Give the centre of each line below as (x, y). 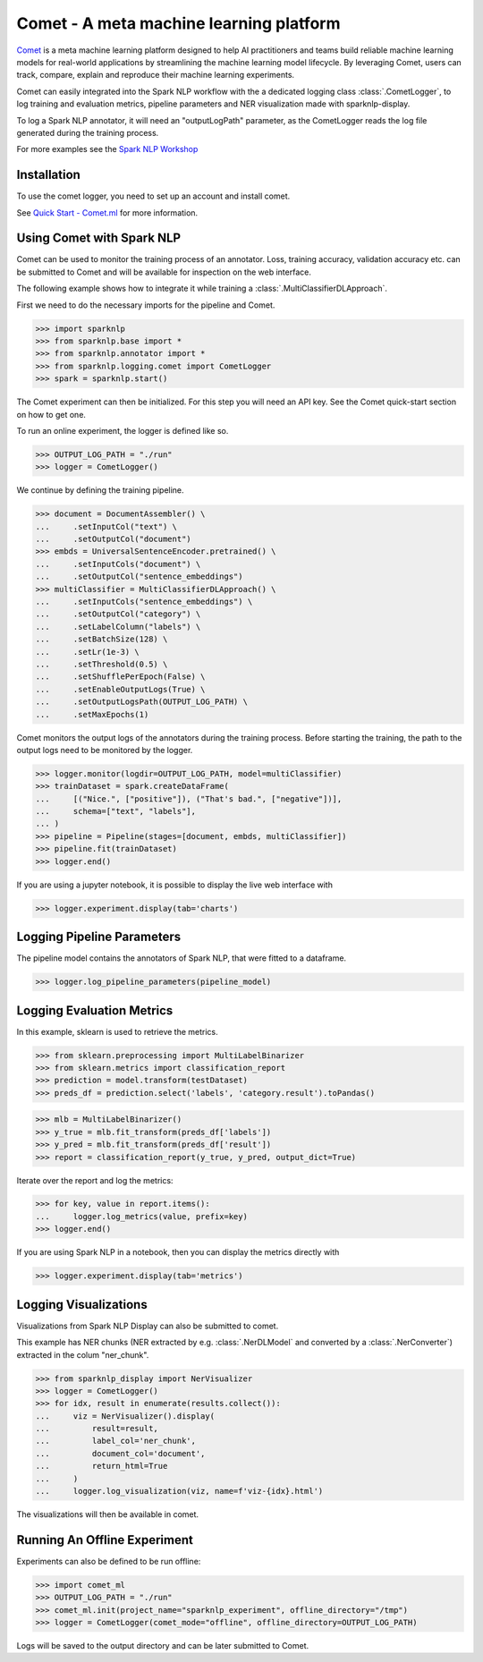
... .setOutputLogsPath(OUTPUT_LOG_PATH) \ (141, 702)
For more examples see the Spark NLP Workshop (107, 149)
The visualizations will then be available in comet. (108, 1514)
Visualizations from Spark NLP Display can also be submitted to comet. (148, 1326)
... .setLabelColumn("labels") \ (118, 627)
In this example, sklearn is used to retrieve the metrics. (117, 1031)
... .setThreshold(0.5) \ (102, 664)
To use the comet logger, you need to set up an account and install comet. (153, 196)
